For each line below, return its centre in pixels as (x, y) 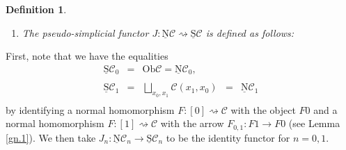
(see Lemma (314, 123)
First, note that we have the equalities (87, 56)
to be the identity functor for (228, 137)
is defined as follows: (250, 32)
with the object (263, 109)
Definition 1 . (36, 9)
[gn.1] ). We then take (51, 137)
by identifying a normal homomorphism (90, 109)
